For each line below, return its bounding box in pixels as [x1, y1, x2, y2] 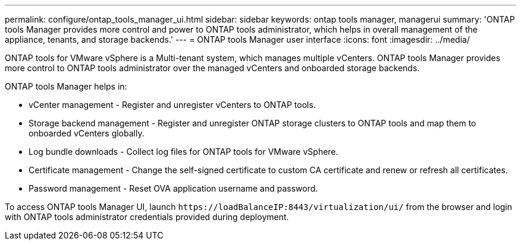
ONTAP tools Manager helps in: [5, 81, 127, 91]
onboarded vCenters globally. [29, 128, 145, 138]
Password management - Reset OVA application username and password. [29, 183, 318, 193]
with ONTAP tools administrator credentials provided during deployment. [5, 212, 289, 222]
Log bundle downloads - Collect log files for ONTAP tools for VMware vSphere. [29, 147, 338, 157]
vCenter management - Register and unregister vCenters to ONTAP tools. [29, 100, 316, 110]
